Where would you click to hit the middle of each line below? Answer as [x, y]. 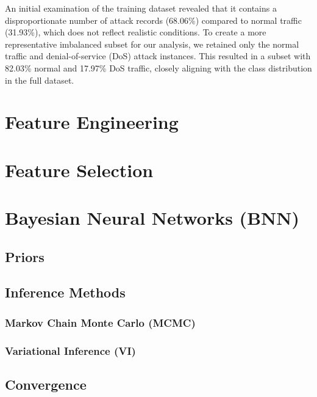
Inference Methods [65, 292]
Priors [25, 256]
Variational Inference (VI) [70, 350]
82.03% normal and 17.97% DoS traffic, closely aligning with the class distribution [158, 67]
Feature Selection [79, 169]
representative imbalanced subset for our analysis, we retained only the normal [152, 44]
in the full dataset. [40, 80]
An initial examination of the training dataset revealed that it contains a [141, 8]
